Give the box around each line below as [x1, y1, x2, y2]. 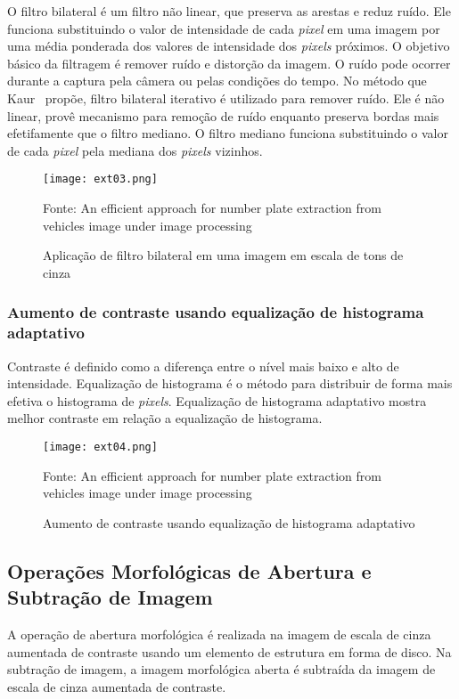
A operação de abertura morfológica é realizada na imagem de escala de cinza [7, 624, 431, 643]
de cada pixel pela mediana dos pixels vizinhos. [7, 141, 263, 159]
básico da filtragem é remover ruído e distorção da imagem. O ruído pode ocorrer [7, 53, 451, 72]
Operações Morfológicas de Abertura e [7, 557, 372, 584]
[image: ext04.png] [43, 440, 158, 453]
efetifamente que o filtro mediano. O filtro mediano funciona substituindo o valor [7, 124, 448, 142]
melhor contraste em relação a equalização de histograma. [7, 409, 323, 427]
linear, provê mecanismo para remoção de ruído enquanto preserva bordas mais [7, 106, 439, 125]
